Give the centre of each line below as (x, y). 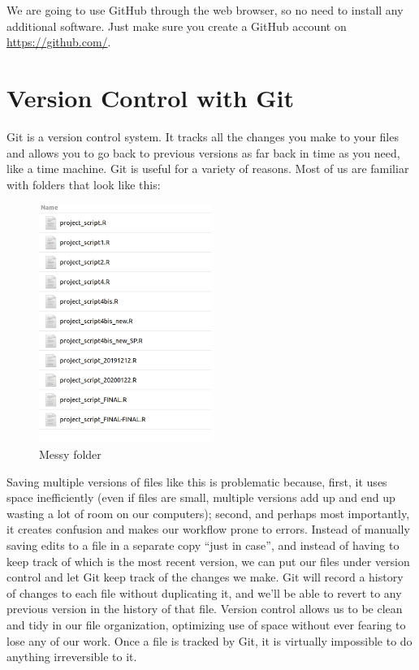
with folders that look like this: (84, 184)
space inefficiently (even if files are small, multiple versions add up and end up (201, 497)
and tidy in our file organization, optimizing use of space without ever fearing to (206, 624)
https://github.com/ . (59, 42)
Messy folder (70, 454)
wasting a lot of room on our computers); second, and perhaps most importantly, (208, 513)
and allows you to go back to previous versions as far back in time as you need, (203, 152)
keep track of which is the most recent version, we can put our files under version (208, 561)
